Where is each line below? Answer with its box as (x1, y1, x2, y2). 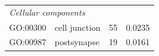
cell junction (54, 20, 101, 33)
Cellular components (9, 5, 85, 18)
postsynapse (54, 36, 100, 48)
